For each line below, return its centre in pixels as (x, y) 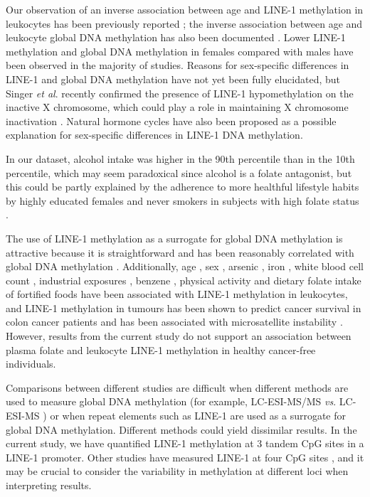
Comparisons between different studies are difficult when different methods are (177, 387)
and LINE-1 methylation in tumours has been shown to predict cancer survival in (184, 308)
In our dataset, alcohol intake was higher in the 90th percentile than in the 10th (180, 158)
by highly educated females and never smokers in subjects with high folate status (183, 200)
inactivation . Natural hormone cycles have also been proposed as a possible (171, 121)
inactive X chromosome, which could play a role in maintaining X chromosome (177, 107)
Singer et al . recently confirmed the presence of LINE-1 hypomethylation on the (180, 93)
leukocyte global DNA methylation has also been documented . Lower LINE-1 (176, 37)
